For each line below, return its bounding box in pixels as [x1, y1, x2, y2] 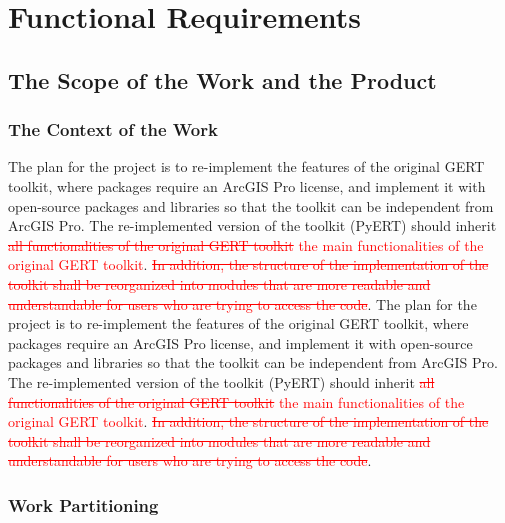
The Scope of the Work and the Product [8, 64, 437, 95]
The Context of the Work [8, 117, 218, 142]
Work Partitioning [8, 492, 159, 517]
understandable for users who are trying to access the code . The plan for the [8, 293, 477, 314]
